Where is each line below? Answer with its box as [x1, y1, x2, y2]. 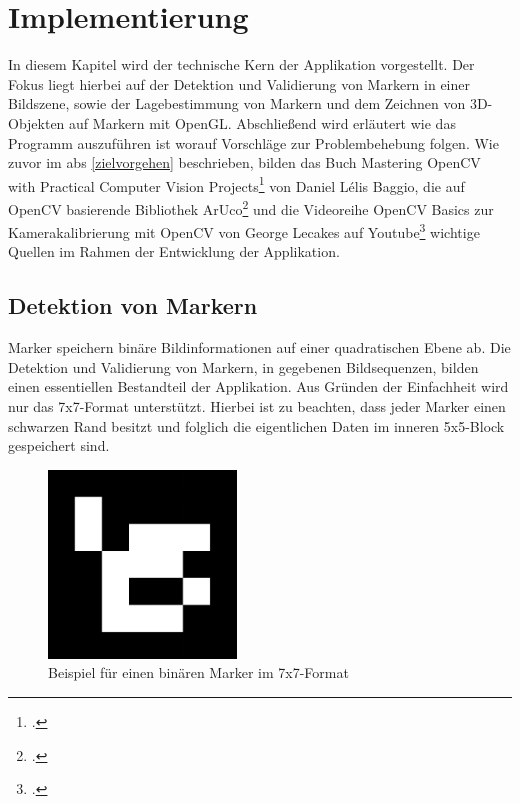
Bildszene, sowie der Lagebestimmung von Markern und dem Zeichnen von [8, 93, 466, 114]
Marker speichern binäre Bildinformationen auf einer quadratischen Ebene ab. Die [8, 337, 511, 358]
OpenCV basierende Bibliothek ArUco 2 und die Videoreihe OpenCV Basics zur [8, 195, 494, 219]
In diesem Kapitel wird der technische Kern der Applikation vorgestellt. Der [8, 54, 475, 75]
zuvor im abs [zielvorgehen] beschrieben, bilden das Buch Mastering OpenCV [8, 152, 481, 173]
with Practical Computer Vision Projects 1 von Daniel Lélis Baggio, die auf [8, 172, 465, 196]
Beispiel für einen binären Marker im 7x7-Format [48, 662, 349, 683]
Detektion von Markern [8, 290, 258, 321]
